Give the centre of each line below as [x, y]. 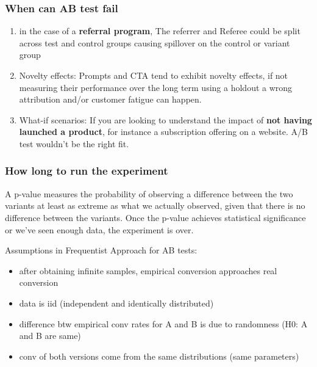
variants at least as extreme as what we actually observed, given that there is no [155, 205]
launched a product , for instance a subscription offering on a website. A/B [163, 132]
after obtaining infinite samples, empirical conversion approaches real [148, 270]
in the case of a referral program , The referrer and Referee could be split [160, 31]
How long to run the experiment [87, 171]
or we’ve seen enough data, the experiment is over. [99, 229]
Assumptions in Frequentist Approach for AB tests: [101, 250]
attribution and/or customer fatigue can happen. [110, 99]
